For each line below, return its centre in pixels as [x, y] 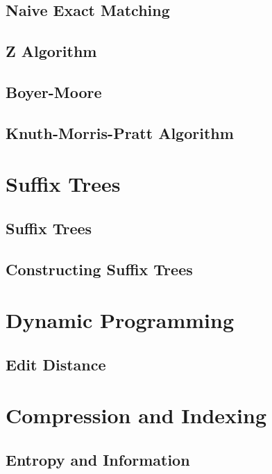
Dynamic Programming [120, 320]
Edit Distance [56, 364]
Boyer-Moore [54, 91]
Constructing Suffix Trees [99, 269]
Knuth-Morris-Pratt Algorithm [120, 132]
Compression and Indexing [136, 415]
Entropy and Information [98, 459]
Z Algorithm [51, 51]
